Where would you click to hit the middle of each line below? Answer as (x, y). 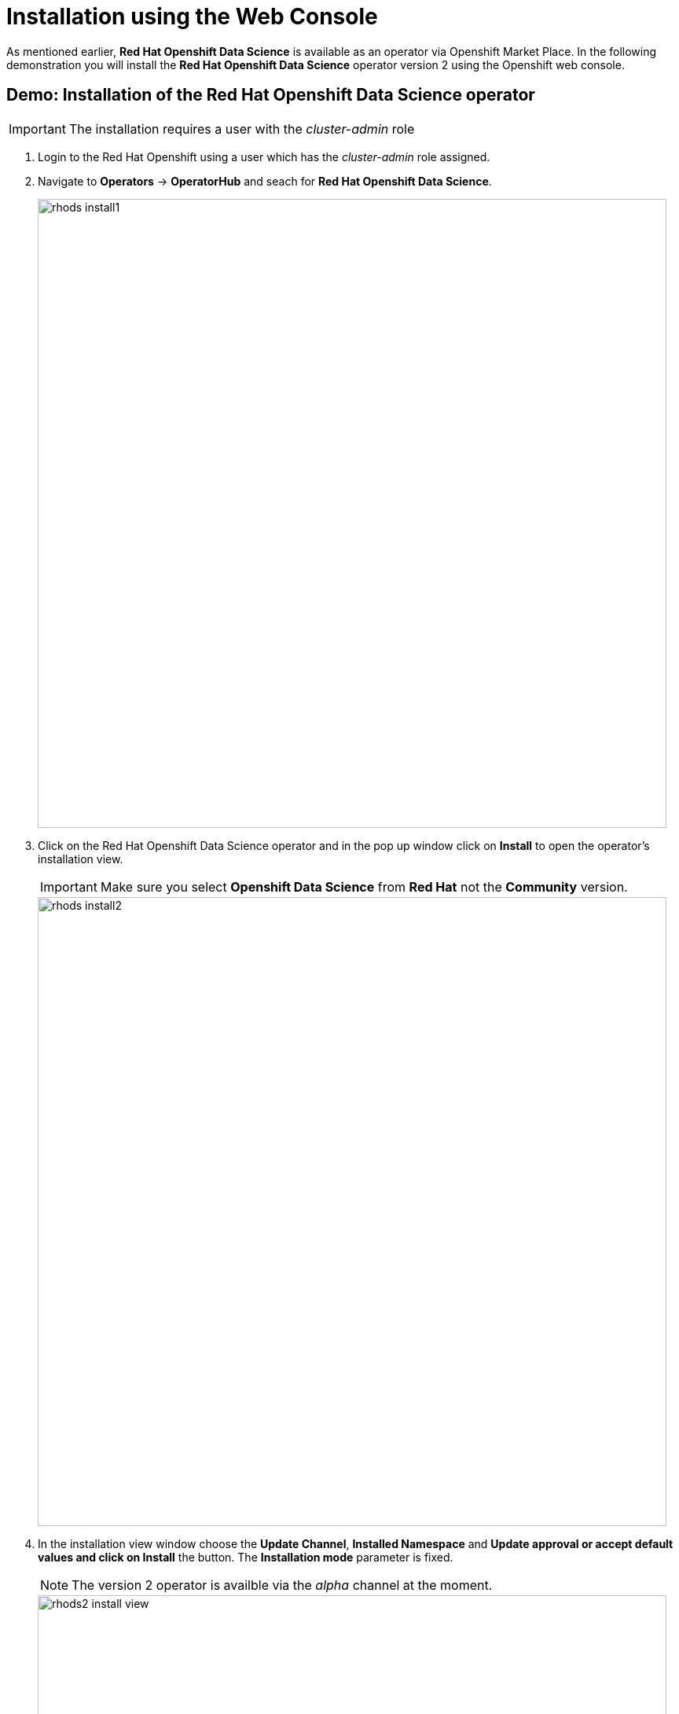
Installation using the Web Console (192, 17)
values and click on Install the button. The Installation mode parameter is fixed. (246, 1557)
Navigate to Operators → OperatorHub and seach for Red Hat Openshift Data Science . (265, 181)
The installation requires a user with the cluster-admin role (242, 129)
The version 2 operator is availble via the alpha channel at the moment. (282, 1585)
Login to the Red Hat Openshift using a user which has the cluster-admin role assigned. (264, 156)
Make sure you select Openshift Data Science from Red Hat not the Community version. (364, 886)
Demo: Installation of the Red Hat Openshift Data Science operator (271, 95)
